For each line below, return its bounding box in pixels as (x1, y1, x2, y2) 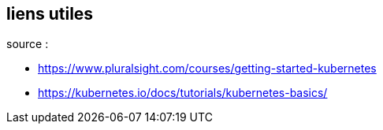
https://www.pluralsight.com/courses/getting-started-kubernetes (38, 61, 377, 76)
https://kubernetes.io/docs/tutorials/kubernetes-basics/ (38, 86, 328, 100)
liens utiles (6, 4, 94, 24)
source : (6, 37, 49, 51)
